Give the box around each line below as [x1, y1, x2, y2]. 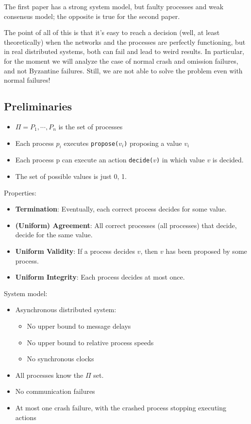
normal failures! [4, 75, 50, 85]
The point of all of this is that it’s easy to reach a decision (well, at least [4, 27, 220, 37]
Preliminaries [4, 99, 72, 114]
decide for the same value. [15, 230, 93, 240]
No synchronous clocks [27, 353, 94, 364]
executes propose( [64, 138, 119, 148]
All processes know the [15, 370, 84, 380]
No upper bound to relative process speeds [27, 337, 154, 347]
